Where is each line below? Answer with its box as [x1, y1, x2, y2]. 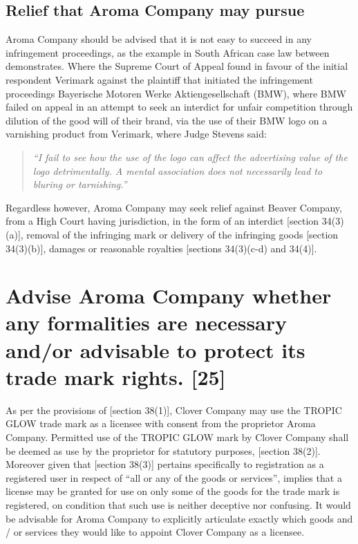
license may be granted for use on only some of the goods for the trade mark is [6, 484, 340, 498]
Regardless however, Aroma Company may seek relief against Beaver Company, [6, 200, 342, 214]
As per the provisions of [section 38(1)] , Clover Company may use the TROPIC [6, 402, 342, 417]
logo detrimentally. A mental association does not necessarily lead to [32, 163, 323, 178]
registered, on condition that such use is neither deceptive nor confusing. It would [6, 497, 351, 512]
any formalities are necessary [6, 308, 288, 337]
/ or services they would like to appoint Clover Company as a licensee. [6, 525, 305, 539]
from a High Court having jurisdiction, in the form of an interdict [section [6, 214, 319, 228]
